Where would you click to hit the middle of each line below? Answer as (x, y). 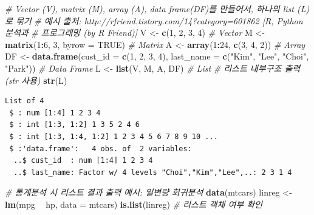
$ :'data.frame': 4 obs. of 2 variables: (101, 148)
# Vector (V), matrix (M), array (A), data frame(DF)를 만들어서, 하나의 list (149, 9)
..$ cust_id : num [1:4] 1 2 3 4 (83, 161)
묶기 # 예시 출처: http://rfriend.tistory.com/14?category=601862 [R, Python (159, 20)
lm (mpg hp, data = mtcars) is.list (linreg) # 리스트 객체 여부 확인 (134, 204)
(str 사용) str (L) (36, 80)
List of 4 (25, 101)
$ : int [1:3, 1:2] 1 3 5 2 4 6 (74, 125)
